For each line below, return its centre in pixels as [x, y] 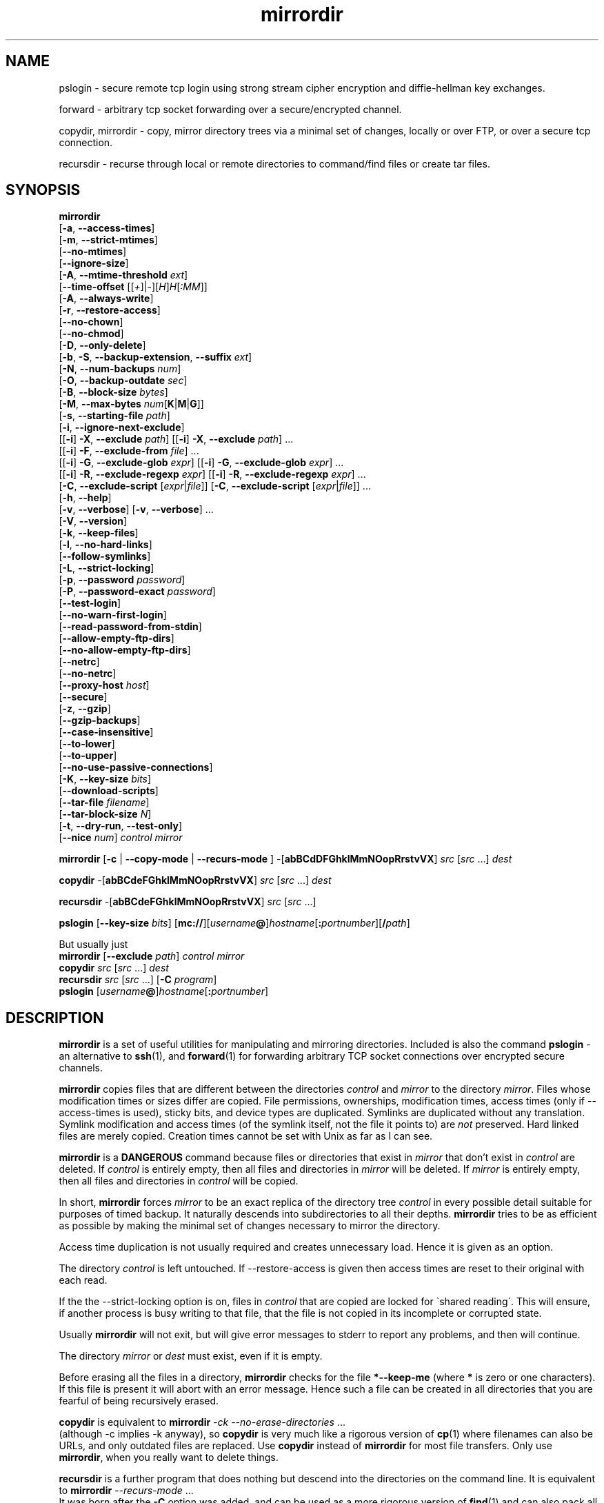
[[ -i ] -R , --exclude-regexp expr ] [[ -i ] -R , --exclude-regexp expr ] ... [212, 474]
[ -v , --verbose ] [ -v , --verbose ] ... [136, 510]
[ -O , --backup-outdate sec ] [123, 381]
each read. [83, 1280]
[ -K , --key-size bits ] [105, 779]
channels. [81, 1068]
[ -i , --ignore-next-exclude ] [122, 427]
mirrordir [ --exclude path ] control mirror [152, 956]
